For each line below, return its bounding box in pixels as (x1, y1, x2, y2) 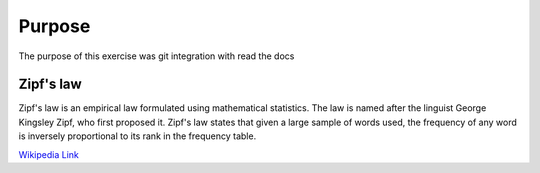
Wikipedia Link (18, 148, 80, 160)
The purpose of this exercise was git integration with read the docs (18, 50, 295, 62)
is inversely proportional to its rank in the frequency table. (18, 130, 257, 142)
